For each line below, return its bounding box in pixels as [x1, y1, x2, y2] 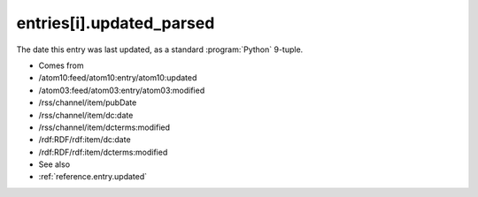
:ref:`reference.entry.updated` [38, 171, 148, 182]
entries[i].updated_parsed [16, 13, 215, 33]
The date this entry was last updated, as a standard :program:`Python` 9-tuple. [16, 44, 304, 55]
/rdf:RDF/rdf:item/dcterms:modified [38, 147, 168, 157]
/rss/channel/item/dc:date [38, 110, 134, 120]
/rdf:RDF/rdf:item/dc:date [38, 134, 132, 145]
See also [38, 159, 71, 170]
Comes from [38, 60, 84, 71]
